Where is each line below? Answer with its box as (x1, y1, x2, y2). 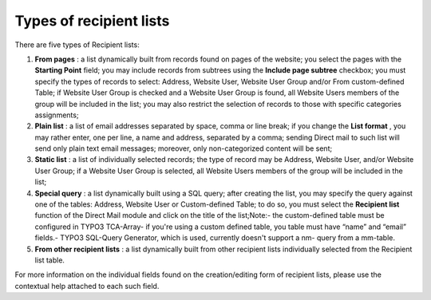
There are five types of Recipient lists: (14, 40, 140, 49)
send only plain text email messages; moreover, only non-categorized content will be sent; (34, 144, 333, 153)
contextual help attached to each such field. (14, 281, 160, 290)
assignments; (34, 110, 79, 120)
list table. (34, 255, 65, 265)
